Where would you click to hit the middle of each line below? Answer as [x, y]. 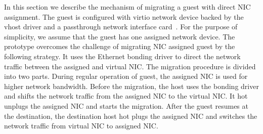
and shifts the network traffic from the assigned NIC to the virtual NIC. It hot [126, 96]
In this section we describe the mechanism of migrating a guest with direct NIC [127, 7]
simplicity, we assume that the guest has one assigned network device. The [120, 36]
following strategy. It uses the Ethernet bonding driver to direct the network [122, 56]
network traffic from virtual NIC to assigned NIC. [81, 126]
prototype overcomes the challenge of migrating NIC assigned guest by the [120, 46]
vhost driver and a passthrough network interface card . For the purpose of [121, 27]
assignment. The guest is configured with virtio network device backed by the [124, 16]
